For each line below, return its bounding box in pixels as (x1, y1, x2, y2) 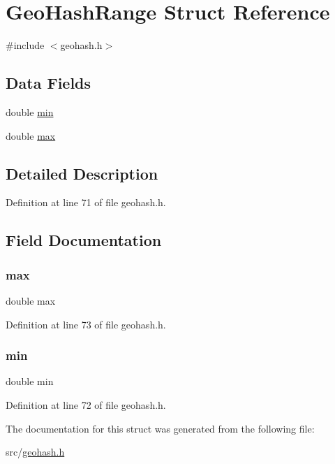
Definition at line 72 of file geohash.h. (6, 397, 166, 412)
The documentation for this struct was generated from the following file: (6, 421, 315, 435)
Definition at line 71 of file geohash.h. (6, 195, 166, 210)
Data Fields (6, 72, 91, 94)
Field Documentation (6, 229, 162, 251)
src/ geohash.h (6, 444, 65, 459)
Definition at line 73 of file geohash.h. (6, 317, 166, 331)
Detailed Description (6, 162, 158, 184)
